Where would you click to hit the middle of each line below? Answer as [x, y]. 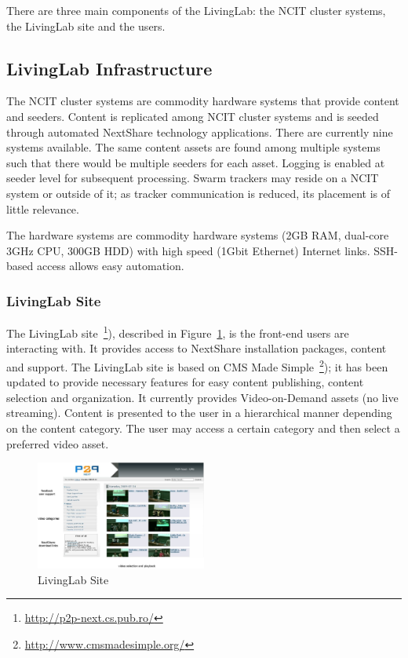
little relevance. [43, 208]
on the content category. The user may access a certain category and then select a [203, 428]
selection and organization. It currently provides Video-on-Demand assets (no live [202, 397]
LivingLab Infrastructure [109, 68]
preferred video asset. [58, 443]
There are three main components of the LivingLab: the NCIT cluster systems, [196, 10]
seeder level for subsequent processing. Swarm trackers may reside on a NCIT [193, 178]
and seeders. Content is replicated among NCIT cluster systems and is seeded [193, 116]
